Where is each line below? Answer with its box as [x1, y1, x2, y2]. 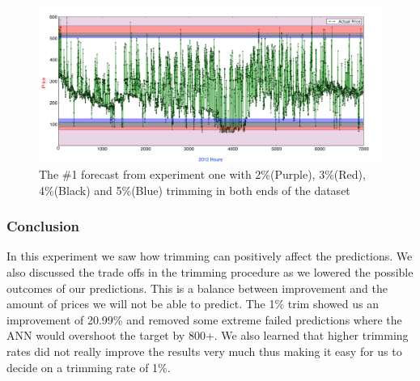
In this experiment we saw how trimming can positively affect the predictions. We [6, 248, 413, 265]
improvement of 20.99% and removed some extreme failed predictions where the [6, 311, 402, 328]
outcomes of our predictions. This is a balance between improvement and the [6, 279, 388, 296]
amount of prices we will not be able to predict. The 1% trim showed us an [6, 295, 379, 312]
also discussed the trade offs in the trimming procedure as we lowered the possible [6, 263, 414, 280]
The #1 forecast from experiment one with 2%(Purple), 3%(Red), [39, 165, 366, 182]
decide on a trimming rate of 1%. [6, 358, 171, 375]
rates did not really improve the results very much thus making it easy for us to [6, 342, 402, 359]
